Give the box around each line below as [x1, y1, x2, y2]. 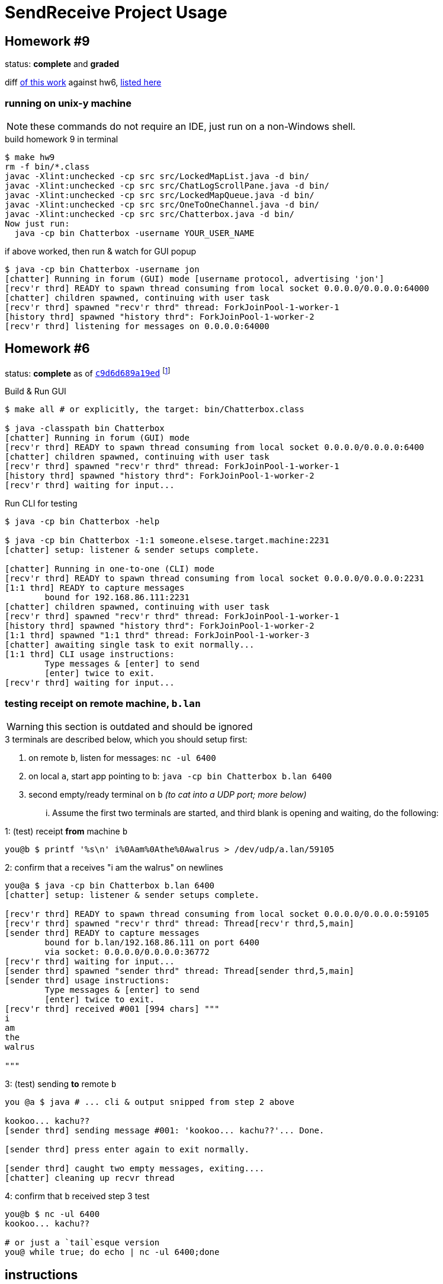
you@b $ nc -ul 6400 [5, 1209, 100, 1219]
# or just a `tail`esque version [5, 1238, 160, 1248]
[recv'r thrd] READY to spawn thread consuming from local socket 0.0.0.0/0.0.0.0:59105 [5, 909, 429, 919]
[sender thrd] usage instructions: [5, 976, 170, 986]
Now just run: [5, 218, 70, 228]
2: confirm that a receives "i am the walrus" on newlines [5, 862, 223, 873]
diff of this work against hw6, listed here [5, 77, 162, 88]
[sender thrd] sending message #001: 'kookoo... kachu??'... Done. [5, 1126, 325, 1136]
